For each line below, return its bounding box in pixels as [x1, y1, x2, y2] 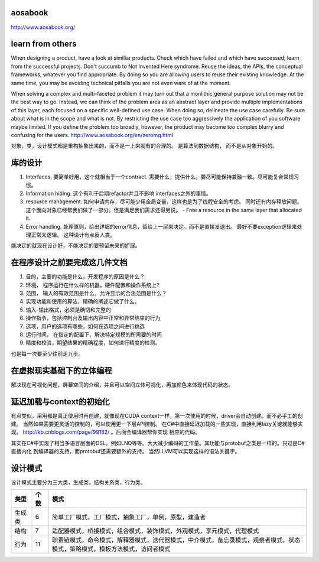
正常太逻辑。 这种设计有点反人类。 [30, 231, 115, 238]
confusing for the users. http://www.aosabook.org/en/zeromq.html [11, 131, 174, 138]
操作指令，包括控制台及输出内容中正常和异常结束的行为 [25, 314, 161, 321]
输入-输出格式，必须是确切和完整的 [25, 306, 112, 313]
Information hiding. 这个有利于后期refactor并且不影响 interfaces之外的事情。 [25, 190, 212, 197]
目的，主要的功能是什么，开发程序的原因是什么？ [25, 273, 145, 280]
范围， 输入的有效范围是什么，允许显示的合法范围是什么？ [25, 290, 167, 297]
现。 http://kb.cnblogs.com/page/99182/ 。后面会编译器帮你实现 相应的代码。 [11, 428, 201, 436]
